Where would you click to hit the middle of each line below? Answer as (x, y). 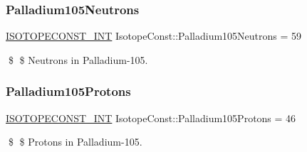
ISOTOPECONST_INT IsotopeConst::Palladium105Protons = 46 (151, 118)
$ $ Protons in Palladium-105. (75, 142)
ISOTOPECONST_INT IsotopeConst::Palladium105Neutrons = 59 (154, 36)
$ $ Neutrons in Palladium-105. (78, 59)
